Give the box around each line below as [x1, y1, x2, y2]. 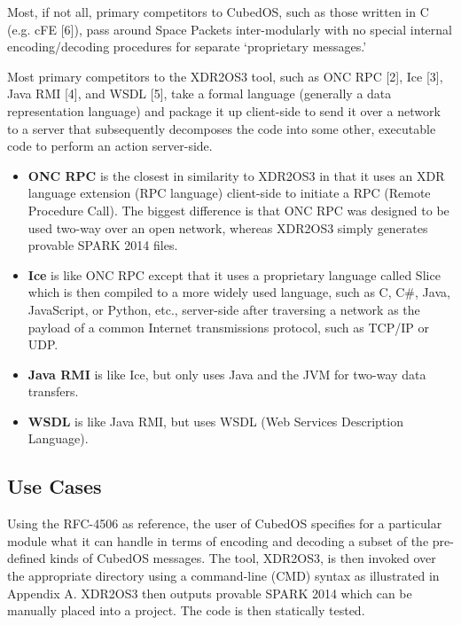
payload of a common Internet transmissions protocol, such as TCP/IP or [27, 317, 429, 336]
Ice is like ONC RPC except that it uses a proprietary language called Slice [27, 265, 441, 284]
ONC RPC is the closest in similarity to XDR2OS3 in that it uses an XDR [27, 166, 445, 184]
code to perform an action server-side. [7, 137, 213, 155]
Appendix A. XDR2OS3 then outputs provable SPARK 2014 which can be [7, 583, 412, 602]
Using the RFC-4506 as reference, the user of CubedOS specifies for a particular [7, 514, 442, 533]
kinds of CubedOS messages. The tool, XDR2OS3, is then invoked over [50, 549, 436, 567]
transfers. [27, 382, 79, 401]
